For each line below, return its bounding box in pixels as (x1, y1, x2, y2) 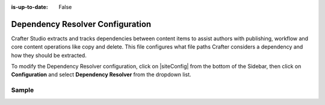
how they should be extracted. (11, 52, 87, 59)
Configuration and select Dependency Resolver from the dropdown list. (11, 71, 192, 78)
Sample (11, 86, 34, 94)
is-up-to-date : (11, 4, 48, 10)
